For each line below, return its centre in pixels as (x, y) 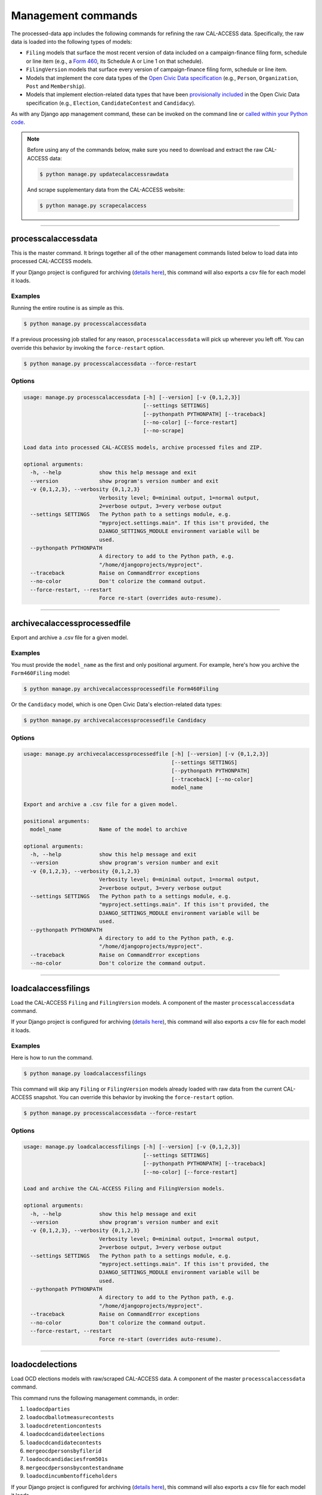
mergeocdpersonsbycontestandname (75, 1467)
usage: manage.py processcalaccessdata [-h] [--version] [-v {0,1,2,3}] (132, 397)
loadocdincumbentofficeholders (72, 1476)
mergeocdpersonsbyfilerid (64, 1451)
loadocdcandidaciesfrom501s (67, 1459)
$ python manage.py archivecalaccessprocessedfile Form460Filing (121, 689)
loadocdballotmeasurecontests (70, 1418)
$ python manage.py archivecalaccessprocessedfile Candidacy (115, 720)
